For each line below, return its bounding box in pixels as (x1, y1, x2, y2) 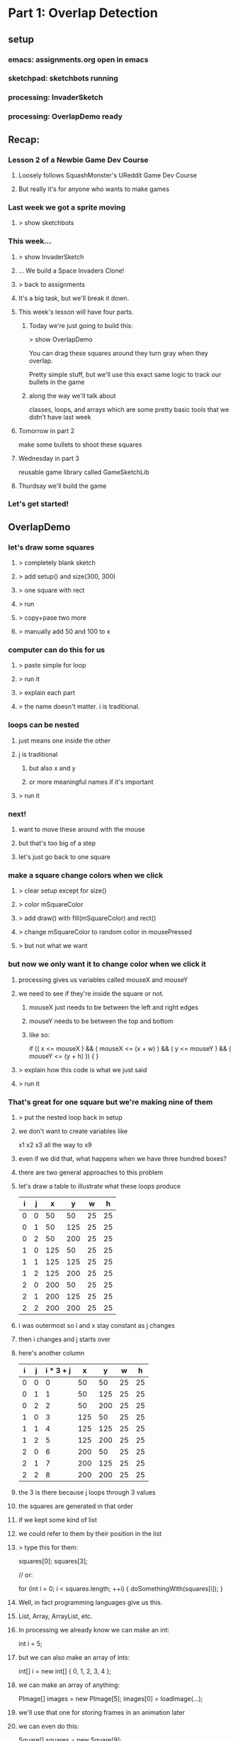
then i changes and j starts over (18, 1335, 111, 1343)
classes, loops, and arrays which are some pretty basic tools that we (28, 405, 229, 413)
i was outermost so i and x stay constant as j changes (18, 1321, 176, 1329)
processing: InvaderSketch (8, 92, 103, 102)
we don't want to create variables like (18, 1127, 128, 1135)
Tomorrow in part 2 (18, 426, 75, 435)
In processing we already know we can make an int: (18, 1625, 170, 1634)
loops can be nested (8, 720, 80, 730)
